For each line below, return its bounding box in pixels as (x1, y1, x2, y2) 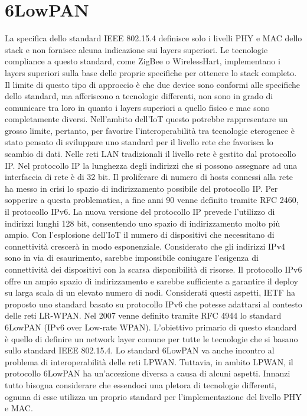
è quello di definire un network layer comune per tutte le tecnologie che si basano (5, 332, 298, 345)
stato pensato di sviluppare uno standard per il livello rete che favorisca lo (5, 136, 273, 148)
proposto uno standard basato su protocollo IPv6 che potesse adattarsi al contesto (5, 297, 302, 310)
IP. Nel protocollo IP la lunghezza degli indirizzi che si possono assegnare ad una (5, 159, 298, 171)
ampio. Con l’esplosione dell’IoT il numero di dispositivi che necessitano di (5, 228, 275, 241)
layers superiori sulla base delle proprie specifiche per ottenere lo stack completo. (5, 66, 297, 78)
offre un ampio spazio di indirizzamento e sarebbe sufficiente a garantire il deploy (5, 274, 299, 287)
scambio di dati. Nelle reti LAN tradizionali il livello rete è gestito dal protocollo (5, 148, 296, 160)
